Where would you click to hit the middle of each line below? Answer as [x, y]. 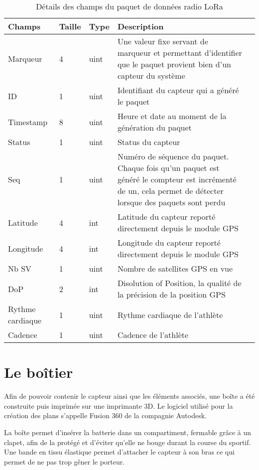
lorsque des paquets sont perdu [171, 202]
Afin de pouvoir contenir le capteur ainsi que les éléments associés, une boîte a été [129, 396]
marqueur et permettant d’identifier [180, 53]
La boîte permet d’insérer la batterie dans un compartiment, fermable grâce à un [128, 432]
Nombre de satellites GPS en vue [175, 268]
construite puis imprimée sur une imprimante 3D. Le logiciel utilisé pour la [119, 405]
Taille [70, 26]
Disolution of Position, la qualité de [179, 283]
